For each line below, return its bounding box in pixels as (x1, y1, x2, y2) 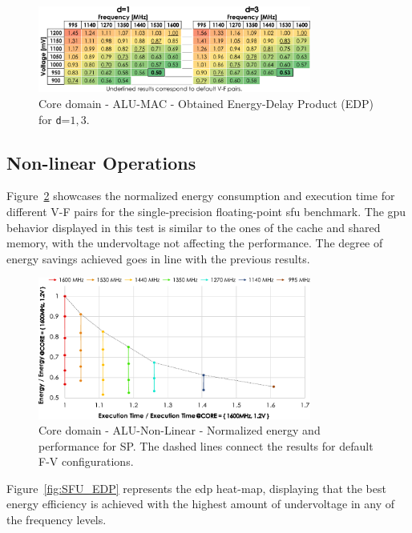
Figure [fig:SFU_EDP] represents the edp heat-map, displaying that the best (6, 479, 386, 496)
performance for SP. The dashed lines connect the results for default (38, 437, 374, 454)
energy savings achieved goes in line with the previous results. (6, 250, 310, 266)
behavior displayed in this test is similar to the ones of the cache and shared (6, 218, 381, 235)
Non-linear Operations (6, 150, 196, 174)
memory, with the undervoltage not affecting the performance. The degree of (6, 234, 383, 251)
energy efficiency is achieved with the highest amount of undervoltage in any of (6, 495, 394, 512)
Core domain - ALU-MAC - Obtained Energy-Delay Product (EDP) (38, 94, 374, 111)
